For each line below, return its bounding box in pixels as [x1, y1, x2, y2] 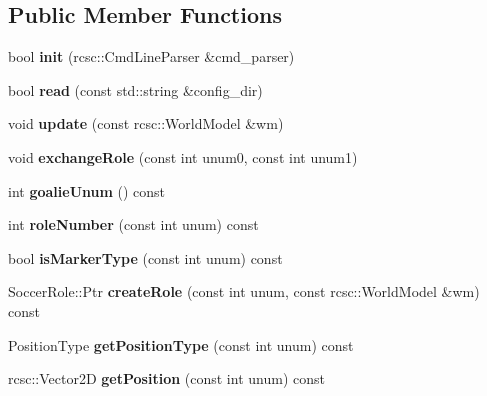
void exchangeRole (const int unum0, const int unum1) [8, 146, 358, 167]
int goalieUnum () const [8, 180, 166, 201]
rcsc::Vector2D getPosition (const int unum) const [8, 368, 325, 389]
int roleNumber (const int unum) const [8, 214, 259, 235]
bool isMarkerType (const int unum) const [8, 247, 283, 268]
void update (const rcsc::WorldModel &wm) [8, 113, 284, 134]
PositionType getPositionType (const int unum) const [8, 334, 354, 355]
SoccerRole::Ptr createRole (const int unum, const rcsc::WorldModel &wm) [8, 281, 480, 302]
